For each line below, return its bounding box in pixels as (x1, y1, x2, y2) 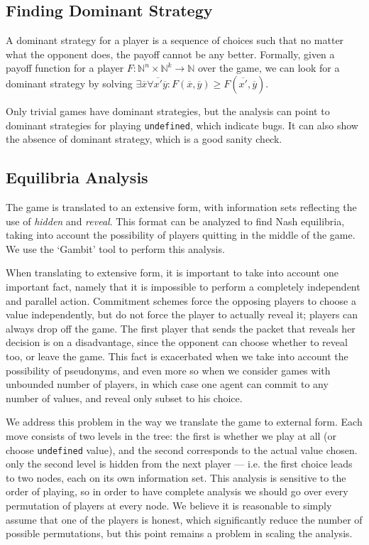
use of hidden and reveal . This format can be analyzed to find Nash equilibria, (6, 213, 345, 228)
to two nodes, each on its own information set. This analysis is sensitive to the (6, 470, 346, 485)
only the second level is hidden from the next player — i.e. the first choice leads (6, 456, 353, 471)
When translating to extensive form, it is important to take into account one (6, 265, 338, 280)
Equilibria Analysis (6, 166, 148, 188)
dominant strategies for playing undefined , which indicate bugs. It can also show (6, 117, 358, 132)
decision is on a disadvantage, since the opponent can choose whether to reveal (6, 335, 348, 350)
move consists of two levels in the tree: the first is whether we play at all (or (6, 428, 337, 443)
